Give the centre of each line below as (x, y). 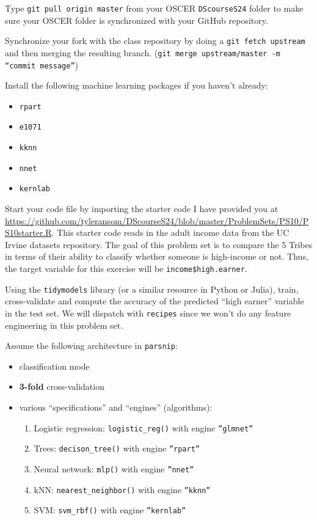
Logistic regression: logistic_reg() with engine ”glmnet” (144, 427)
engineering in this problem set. (64, 325)
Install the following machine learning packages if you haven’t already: (137, 85)
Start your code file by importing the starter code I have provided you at (142, 209)
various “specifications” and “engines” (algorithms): (116, 407)
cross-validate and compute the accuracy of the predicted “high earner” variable (155, 301)
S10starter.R (28, 233)
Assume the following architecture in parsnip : (91, 346)
